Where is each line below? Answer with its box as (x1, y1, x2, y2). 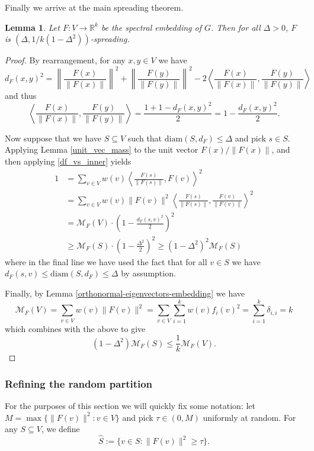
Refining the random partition (5, 376, 153, 391)
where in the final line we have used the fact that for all (5, 255, 207, 268)
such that (127, 131, 162, 144)
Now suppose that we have (5, 131, 102, 144)
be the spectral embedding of (101, 21, 201, 33)
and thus (5, 89, 37, 102)
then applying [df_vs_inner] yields (5, 155, 132, 167)
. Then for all (211, 21, 261, 33)
